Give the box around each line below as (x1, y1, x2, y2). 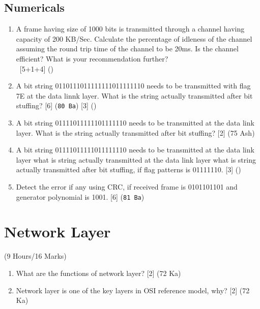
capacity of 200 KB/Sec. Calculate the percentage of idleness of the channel (16, 33, 252, 44)
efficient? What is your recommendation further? (16, 53, 168, 64)
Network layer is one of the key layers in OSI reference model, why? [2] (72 (16, 285, 250, 295)
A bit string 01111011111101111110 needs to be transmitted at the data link (16, 117, 254, 128)
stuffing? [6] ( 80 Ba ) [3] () (16, 100, 97, 111)
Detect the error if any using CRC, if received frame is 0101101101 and (16, 181, 238, 192)
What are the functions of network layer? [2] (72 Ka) (16, 267, 181, 278)
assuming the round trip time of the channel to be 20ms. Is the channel (16, 43, 239, 54)
